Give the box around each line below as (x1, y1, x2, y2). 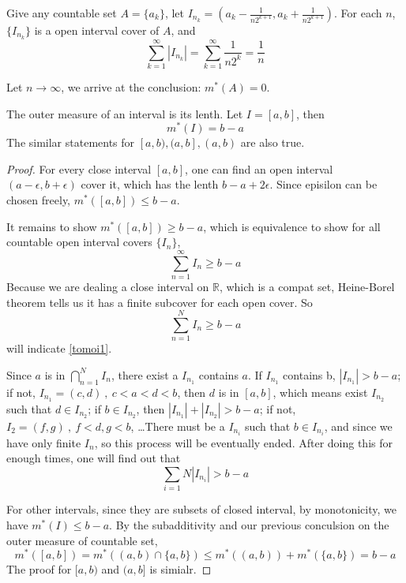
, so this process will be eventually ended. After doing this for (94, 434, 393, 450)
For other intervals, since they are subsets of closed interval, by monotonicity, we (6, 501, 397, 518)
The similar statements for (6, 134, 135, 151)
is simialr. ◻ (149, 561, 212, 577)
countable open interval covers (6, 234, 152, 250)
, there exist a (111, 366, 179, 383)
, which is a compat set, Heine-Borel (219, 278, 395, 294)
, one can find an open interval (185, 160, 333, 177)
